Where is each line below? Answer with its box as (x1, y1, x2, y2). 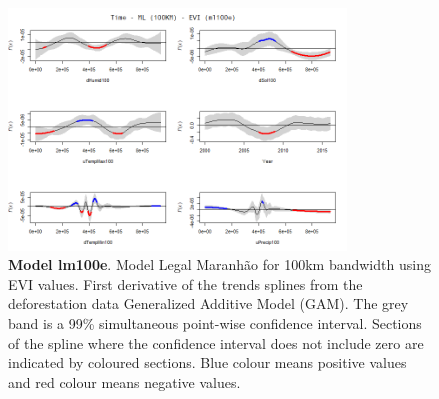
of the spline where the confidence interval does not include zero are (8, 332, 424, 353)
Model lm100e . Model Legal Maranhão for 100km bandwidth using (8, 254, 431, 275)
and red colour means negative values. (8, 371, 241, 392)
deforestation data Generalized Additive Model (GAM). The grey (8, 293, 409, 314)
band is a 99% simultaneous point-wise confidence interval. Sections (8, 313, 422, 334)
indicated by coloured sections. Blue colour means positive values (8, 352, 407, 373)
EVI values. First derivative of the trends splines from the (8, 273, 363, 294)
